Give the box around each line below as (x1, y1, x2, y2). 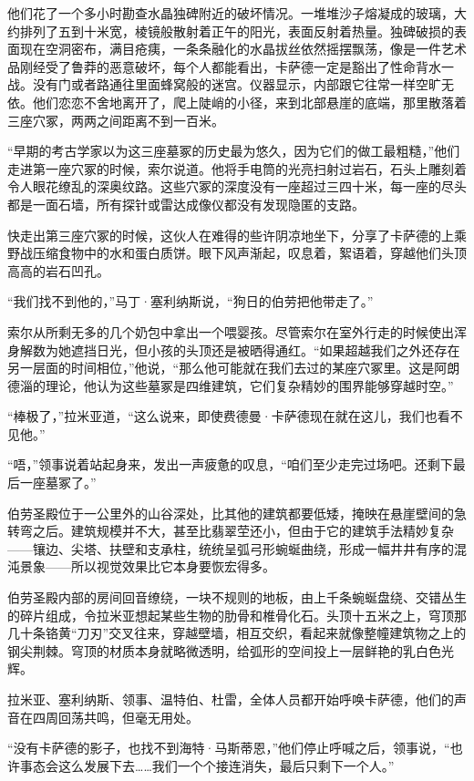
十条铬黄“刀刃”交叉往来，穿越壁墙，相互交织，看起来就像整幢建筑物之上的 (19, 623, 467, 642)
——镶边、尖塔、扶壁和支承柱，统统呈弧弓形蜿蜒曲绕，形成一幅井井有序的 (7, 539, 454, 558)
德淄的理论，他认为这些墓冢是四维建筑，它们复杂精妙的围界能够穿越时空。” (7, 375, 454, 395)
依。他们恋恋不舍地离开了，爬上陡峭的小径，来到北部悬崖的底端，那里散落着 (7, 92, 467, 111)
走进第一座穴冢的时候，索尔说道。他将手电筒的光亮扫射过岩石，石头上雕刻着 (7, 159, 467, 178)
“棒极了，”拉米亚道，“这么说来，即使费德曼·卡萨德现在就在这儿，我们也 (7, 406, 438, 426)
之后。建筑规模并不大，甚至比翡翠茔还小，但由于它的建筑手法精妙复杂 (32, 521, 454, 540)
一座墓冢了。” (19, 473, 97, 492)
